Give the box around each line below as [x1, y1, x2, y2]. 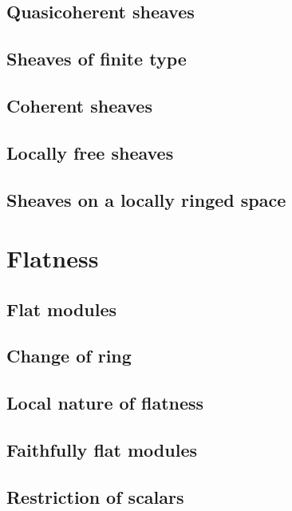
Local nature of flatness [6, 390, 204, 415]
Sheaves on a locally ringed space [6, 187, 286, 212]
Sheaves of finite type [6, 46, 187, 71]
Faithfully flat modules [6, 438, 198, 462]
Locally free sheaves [6, 140, 174, 164]
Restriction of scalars [6, 484, 184, 509]
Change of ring [6, 343, 132, 368]
